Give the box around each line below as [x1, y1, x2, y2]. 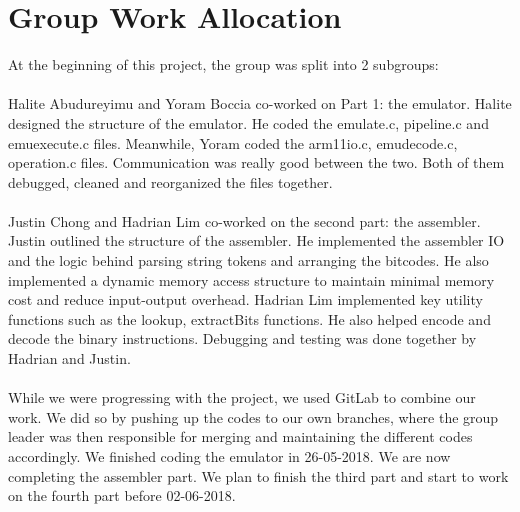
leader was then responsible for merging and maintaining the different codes [8, 426, 473, 447]
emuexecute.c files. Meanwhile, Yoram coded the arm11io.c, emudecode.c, [8, 132, 458, 153]
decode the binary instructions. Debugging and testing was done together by [8, 328, 477, 349]
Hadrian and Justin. [8, 348, 131, 369]
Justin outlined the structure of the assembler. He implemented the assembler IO [8, 230, 505, 251]
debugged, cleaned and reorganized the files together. [8, 171, 333, 192]
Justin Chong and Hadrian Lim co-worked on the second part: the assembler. [8, 210, 481, 231]
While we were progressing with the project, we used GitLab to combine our [8, 387, 476, 408]
